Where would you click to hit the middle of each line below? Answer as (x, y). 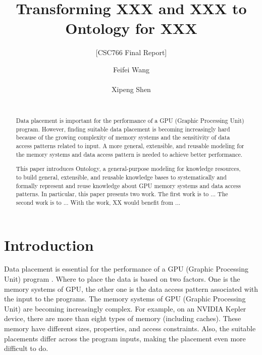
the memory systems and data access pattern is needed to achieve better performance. (129, 154)
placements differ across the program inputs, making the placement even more (125, 338)
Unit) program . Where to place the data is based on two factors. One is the (122, 279)
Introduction (49, 245)
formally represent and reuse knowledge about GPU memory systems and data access (128, 185)
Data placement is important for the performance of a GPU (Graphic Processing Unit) (130, 121)
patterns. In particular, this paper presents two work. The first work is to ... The (122, 194)
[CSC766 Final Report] (131, 52)
